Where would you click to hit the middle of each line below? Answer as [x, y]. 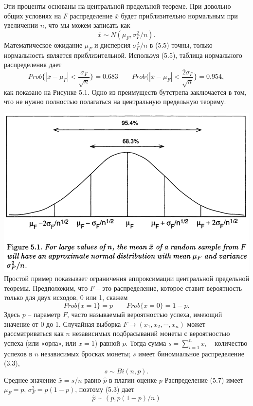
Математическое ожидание [43, 44]
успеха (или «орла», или [40, 343]
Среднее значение [30, 380]
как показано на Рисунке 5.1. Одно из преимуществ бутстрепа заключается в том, [125, 92]
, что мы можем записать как [87, 25]
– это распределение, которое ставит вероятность [169, 288]
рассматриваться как [34, 333]
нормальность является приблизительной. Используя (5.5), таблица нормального [123, 55]
